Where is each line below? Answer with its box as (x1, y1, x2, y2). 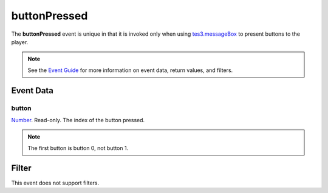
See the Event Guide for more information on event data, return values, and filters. (27, 67, 233, 74)
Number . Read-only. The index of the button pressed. (11, 116, 145, 123)
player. (11, 38, 29, 45)
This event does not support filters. (11, 179, 100, 186)
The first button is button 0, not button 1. (27, 144, 129, 151)
